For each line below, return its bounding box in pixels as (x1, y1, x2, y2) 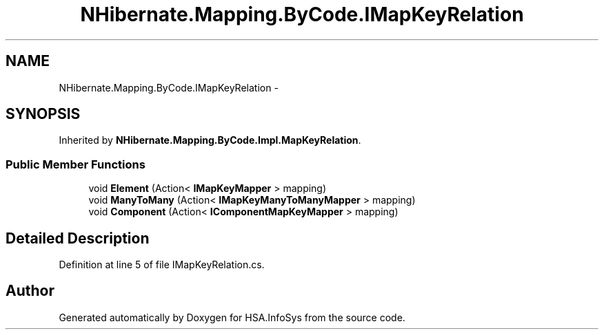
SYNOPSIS (6, 105, 81, 123)
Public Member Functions (6, 157, 145, 171)
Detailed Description (6, 229, 150, 247)
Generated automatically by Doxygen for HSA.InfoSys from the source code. (59, 311, 405, 323)
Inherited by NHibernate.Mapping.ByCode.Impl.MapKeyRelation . (59, 134, 361, 147)
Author (6, 282, 54, 300)
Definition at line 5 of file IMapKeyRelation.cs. (59, 259, 265, 271)
